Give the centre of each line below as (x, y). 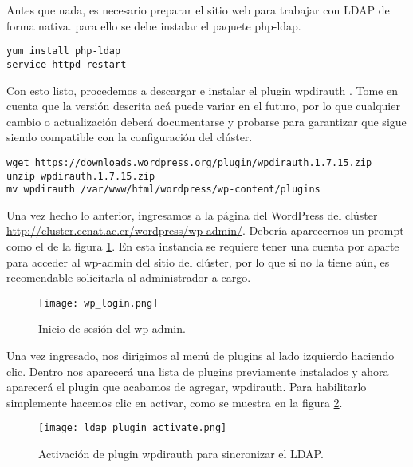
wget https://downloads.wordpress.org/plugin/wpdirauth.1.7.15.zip (189, 162)
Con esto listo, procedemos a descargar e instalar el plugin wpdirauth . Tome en (202, 90)
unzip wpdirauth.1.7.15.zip (81, 176)
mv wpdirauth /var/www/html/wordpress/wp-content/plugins (163, 190)
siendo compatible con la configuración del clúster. (130, 137)
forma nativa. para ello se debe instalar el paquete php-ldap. (154, 25)
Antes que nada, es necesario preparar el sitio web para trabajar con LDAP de (198, 10)
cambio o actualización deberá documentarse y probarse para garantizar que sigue (206, 121)
